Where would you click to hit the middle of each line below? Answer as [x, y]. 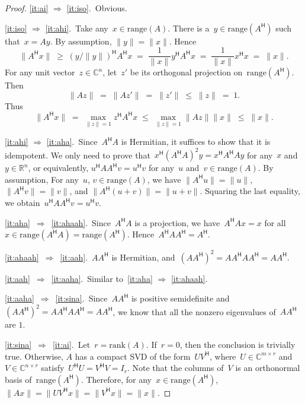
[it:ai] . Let [71, 344]
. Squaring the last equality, [250, 191]
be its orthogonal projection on [186, 72]
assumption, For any [42, 179]
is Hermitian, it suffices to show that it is [196, 142]
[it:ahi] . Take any [77, 28]
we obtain [23, 203]
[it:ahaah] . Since [81, 222]
